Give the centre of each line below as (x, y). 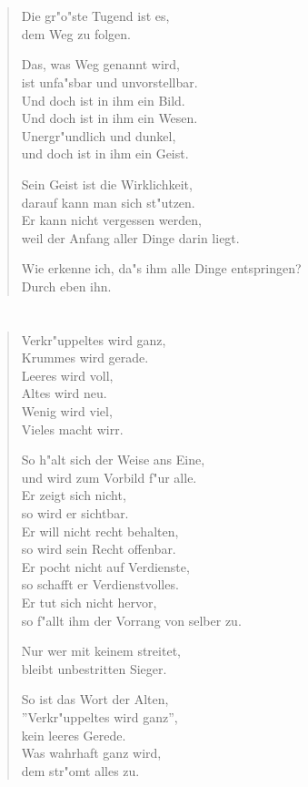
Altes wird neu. (64, 393)
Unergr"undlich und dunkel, (99, 135)
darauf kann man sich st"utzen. (108, 202)
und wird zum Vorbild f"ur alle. (109, 477)
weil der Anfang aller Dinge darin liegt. (130, 237)
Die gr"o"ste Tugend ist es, (95, 16)
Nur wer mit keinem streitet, (101, 651)
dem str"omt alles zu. (80, 770)
